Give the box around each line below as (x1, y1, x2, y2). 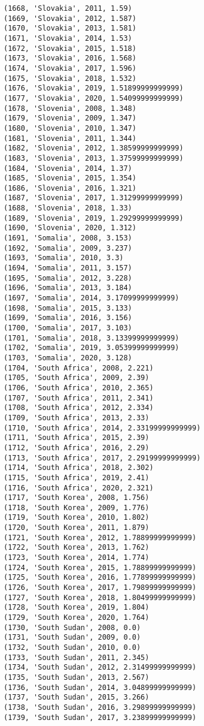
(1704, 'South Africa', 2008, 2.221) (4, 363, 154, 372)
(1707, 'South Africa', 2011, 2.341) (4, 393, 154, 402)
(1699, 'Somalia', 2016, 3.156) (4, 314, 132, 323)
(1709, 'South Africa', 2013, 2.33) (4, 413, 150, 422)
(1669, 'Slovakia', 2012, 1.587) (4, 14, 136, 23)
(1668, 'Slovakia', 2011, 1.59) (4, 4, 132, 13)
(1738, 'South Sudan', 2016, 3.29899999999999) (4, 703, 197, 712)
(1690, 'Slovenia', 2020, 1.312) (4, 224, 136, 233)
